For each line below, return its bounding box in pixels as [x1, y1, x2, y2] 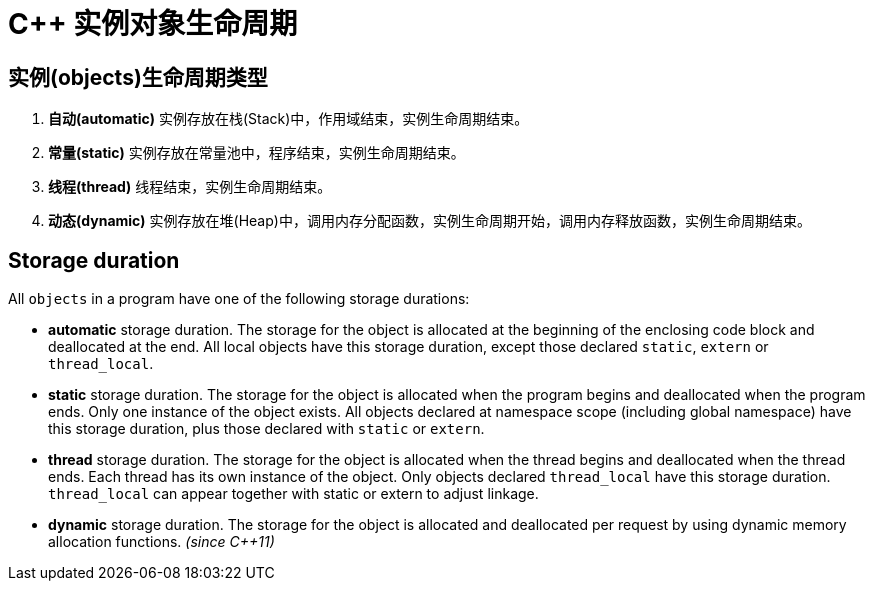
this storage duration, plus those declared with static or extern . [48, 420, 485, 438]
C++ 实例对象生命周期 [8, 7, 298, 41]
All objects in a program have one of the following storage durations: [8, 290, 470, 308]
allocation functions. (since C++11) [48, 533, 275, 551]
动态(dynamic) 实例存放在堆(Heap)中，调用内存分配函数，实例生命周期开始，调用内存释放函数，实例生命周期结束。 [48, 212, 811, 230]
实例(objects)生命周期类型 [8, 64, 268, 90]
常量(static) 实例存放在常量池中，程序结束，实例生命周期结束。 [48, 144, 465, 162]
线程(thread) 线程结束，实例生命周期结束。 [48, 178, 332, 196]
